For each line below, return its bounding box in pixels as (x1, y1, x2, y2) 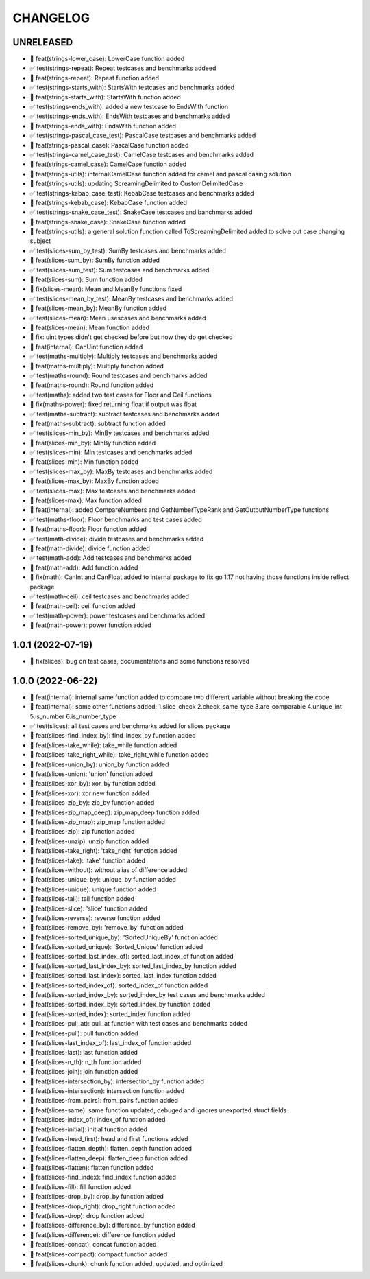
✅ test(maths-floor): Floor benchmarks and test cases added (29, 515, 202, 524)
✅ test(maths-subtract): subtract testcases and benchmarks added (29, 410, 219, 418)
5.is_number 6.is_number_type (29, 712, 116, 720)
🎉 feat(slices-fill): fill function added (29, 1182, 132, 1190)
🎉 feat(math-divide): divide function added (29, 544, 150, 552)
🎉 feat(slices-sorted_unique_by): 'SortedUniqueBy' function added (29, 933, 219, 941)
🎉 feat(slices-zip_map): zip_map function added (29, 818, 166, 826)
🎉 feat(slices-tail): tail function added (29, 895, 135, 903)
